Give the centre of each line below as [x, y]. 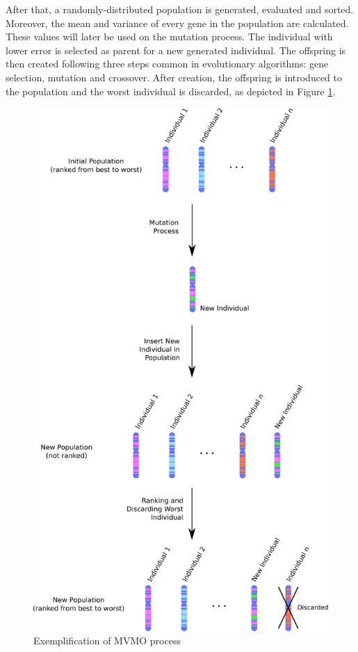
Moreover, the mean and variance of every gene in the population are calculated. [177, 23]
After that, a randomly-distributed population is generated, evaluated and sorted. [180, 9]
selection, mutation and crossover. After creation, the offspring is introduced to [174, 77]
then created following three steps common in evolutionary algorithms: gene [167, 64]
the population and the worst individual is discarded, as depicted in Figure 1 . [171, 91]
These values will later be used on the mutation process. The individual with [169, 36]
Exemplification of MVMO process [107, 641]
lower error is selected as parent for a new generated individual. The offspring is [176, 50]
